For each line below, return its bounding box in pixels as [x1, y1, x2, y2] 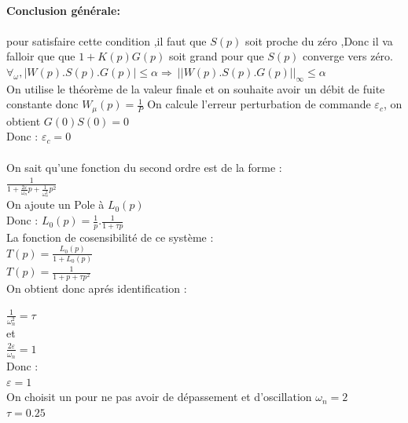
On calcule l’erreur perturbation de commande [147, 96, 371, 112]
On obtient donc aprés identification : [6, 280, 187, 297]
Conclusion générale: [6, 2, 120, 18]
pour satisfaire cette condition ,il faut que [6, 32, 207, 49]
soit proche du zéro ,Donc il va [245, 32, 393, 49]
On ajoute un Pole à [6, 196, 105, 213]
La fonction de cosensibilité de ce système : [6, 228, 214, 245]
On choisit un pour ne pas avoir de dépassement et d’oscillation [6, 388, 312, 405]
